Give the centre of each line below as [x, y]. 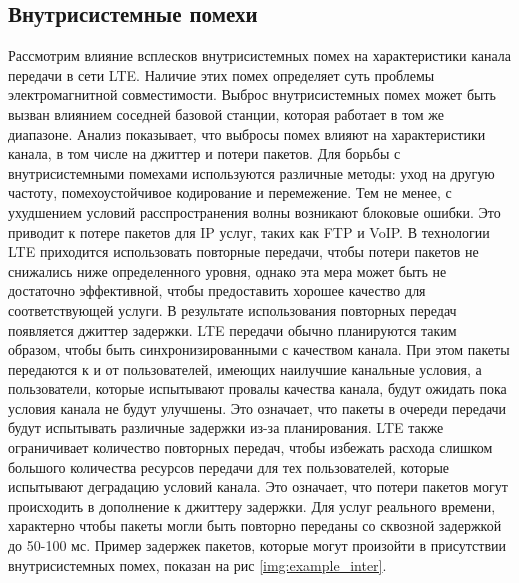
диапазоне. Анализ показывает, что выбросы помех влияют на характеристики [247, 133]
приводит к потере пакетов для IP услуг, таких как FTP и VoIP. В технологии [249, 231]
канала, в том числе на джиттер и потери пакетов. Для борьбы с [204, 153]
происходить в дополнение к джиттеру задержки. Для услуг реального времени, [252, 505]
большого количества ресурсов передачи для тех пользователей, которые [229, 466]
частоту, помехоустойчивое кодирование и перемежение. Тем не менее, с [230, 192]
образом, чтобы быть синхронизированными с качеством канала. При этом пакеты [259, 349]
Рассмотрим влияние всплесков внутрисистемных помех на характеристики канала [259, 55]
